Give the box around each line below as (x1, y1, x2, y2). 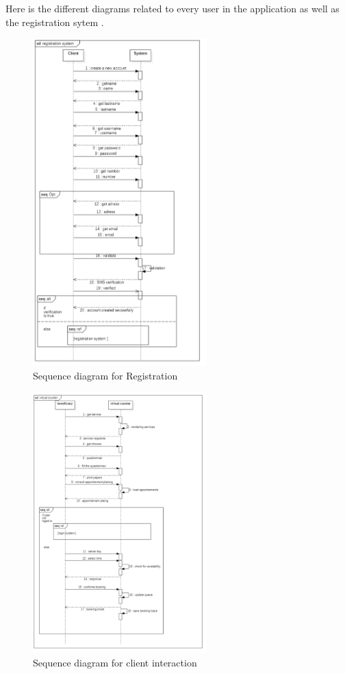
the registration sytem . (5, 14, 104, 29)
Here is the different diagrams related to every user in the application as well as (5, 1, 340, 15)
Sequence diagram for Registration (33, 368, 178, 382)
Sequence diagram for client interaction (33, 655, 197, 669)
